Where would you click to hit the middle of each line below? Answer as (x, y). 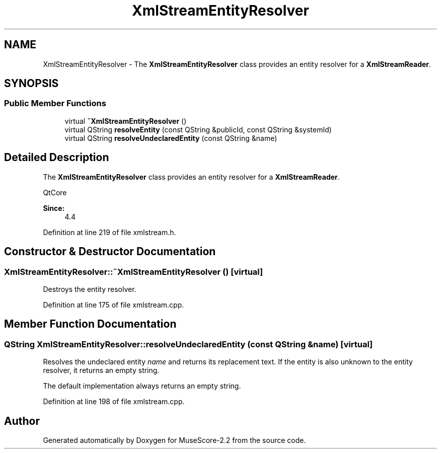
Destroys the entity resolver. (90, 289)
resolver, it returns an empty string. (101, 370)
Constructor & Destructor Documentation (110, 252)
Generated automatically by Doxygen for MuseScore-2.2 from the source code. (174, 440)
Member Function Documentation (90, 324)
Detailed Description (57, 158)
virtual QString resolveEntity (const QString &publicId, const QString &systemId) (198, 129)
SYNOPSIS (31, 84)
